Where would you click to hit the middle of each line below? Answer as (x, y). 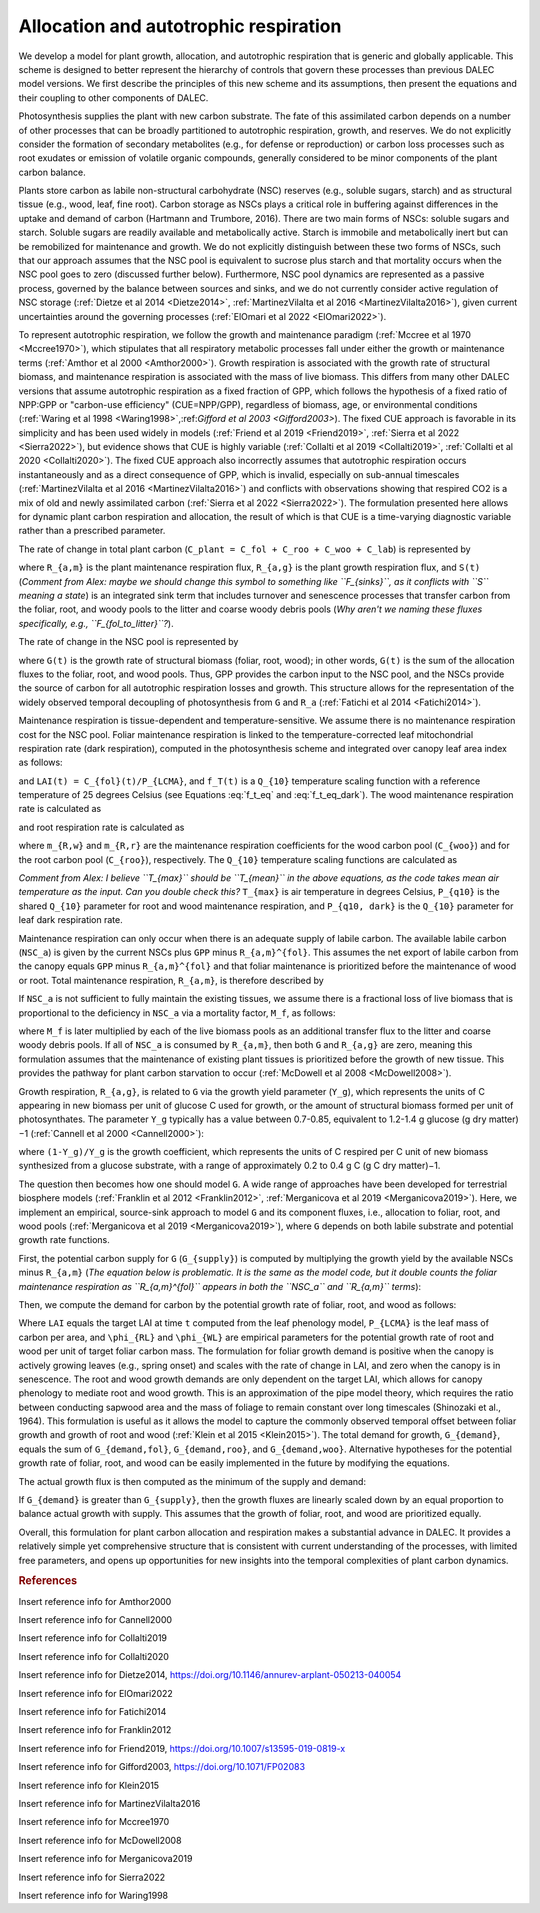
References (48, 1581)
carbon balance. (52, 172)
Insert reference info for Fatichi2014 (92, 1711)
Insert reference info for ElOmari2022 (96, 1693)
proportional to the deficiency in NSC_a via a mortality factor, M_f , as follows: (177, 1012)
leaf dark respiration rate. (71, 920)
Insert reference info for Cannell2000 (95, 1620)
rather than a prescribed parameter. (92, 531)
